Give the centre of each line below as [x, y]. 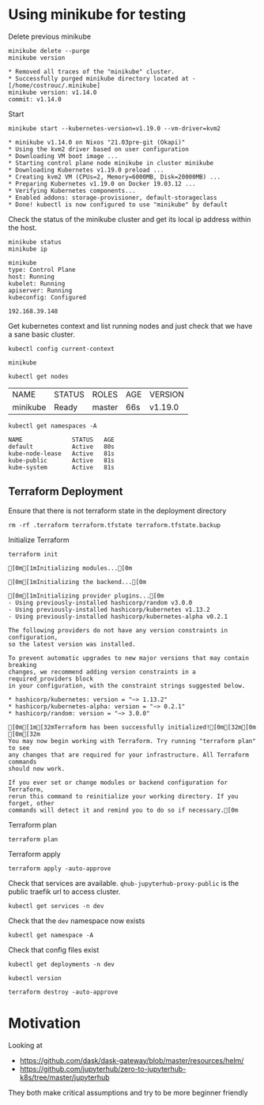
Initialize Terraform [39, 540]
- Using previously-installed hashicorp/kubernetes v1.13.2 [109, 609]
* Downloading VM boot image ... [63, 156]
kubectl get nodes [38, 376]
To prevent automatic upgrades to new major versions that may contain [128, 658]
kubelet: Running [37, 283]
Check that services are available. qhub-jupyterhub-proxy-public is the [124, 883]
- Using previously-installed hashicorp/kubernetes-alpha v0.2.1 [118, 617]
